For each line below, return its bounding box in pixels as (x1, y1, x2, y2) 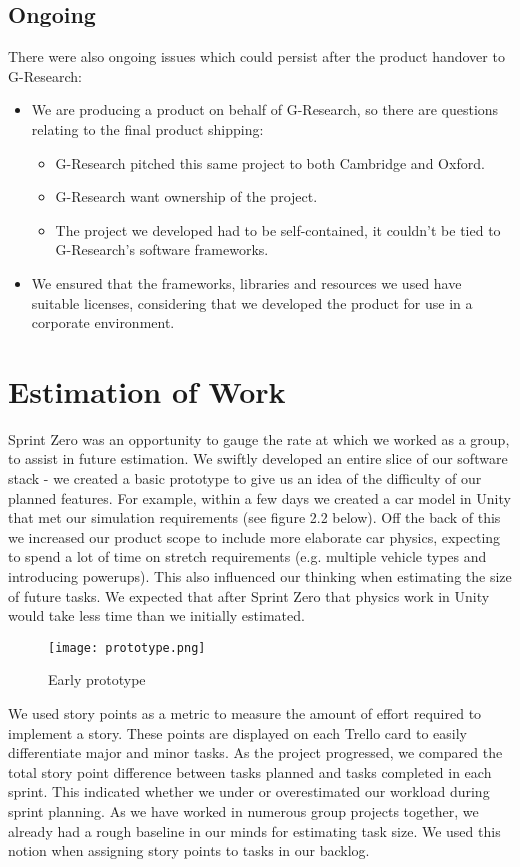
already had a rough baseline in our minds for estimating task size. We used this (8, 820, 501, 841)
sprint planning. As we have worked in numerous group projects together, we (8, 801, 479, 822)
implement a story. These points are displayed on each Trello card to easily (8, 722, 468, 743)
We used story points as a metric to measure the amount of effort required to (8, 703, 482, 724)
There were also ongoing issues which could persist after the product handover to (8, 46, 505, 67)
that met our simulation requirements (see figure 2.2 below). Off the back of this (8, 507, 501, 528)
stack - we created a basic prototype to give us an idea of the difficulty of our (8, 468, 482, 489)
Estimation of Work (8, 370, 286, 411)
